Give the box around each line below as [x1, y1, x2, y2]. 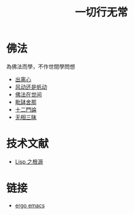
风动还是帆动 [14, 83, 47, 91]
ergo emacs [14, 202, 45, 209]
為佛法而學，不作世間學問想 [6, 63, 75, 70]
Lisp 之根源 [14, 158, 43, 165]
